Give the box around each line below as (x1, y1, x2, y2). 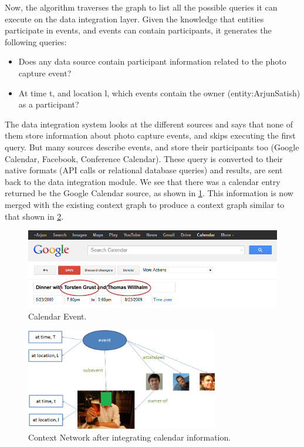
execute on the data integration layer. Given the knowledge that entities (5, 12, 264, 25)
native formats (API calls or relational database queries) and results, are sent (5, 164, 283, 176)
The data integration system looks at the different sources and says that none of (5, 117, 293, 130)
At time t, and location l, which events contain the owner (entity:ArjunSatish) (18, 86, 300, 99)
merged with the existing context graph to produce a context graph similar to (5, 198, 285, 210)
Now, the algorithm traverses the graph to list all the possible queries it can (5, 1, 278, 13)
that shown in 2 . (5, 210, 64, 222)
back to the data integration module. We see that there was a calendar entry (5, 175, 281, 187)
